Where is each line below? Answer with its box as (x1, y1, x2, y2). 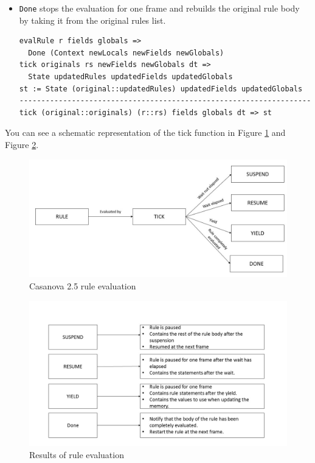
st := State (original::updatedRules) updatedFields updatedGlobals (19, 84, 303, 93)
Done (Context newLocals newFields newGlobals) (28, 48, 224, 57)
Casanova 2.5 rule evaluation (29, 279, 136, 292)
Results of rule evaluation (29, 448, 124, 461)
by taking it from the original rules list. (19, 13, 166, 26)
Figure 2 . (5, 138, 39, 150)
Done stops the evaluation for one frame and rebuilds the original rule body (19, 2, 300, 14)
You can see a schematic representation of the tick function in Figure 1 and (5, 126, 286, 139)
